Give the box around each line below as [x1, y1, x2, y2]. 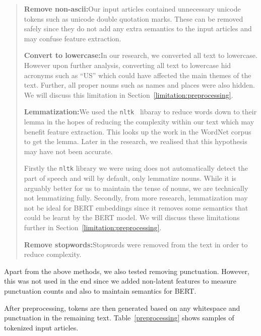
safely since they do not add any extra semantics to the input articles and [24, 23, 252, 34]
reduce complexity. [24, 249, 82, 259]
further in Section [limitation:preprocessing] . [24, 222, 162, 232]
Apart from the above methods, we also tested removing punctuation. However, [4, 265, 249, 276]
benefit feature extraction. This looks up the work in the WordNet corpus [24, 126, 251, 137]
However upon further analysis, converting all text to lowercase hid [24, 59, 231, 70]
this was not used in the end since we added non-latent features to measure [4, 276, 236, 286]
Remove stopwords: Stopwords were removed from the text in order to [24, 239, 248, 249]
